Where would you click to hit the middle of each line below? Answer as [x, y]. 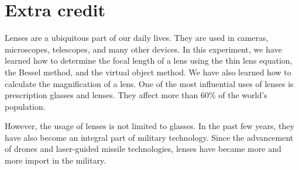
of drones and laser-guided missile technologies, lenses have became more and [143, 149]
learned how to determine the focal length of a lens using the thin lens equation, [149, 60]
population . [25, 106]
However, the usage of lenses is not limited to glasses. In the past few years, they [149, 126]
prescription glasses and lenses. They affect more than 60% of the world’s [136, 95]
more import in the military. [56, 160]
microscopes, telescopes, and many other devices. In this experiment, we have [143, 49]
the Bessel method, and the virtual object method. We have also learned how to [148, 72]
